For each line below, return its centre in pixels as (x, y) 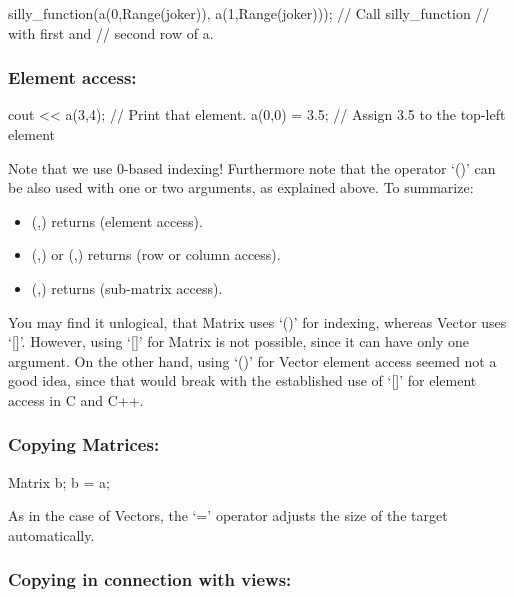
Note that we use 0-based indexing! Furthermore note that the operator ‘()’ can (252, 167)
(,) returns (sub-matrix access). (127, 287)
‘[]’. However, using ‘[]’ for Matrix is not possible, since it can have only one (238, 341)
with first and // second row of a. (111, 32)
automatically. (51, 534)
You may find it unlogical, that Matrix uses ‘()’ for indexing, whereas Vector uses (257, 321)
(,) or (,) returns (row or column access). (156, 254)
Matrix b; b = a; (59, 481)
